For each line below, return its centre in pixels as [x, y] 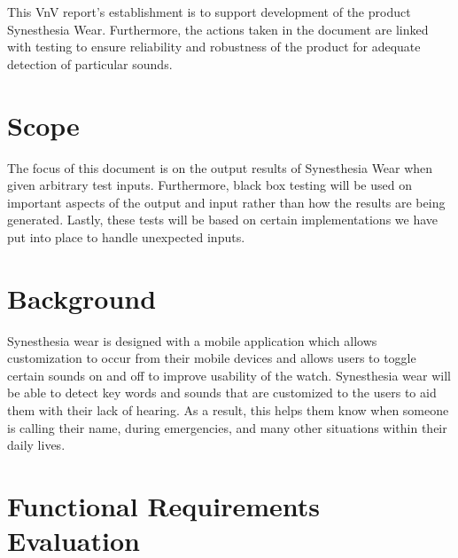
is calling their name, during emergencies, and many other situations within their [227, 427]
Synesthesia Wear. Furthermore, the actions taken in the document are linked [218, 29]
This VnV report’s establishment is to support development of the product [209, 12]
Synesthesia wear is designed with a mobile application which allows [192, 340]
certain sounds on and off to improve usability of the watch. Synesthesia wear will [229, 375]
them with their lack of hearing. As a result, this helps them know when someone [228, 409]
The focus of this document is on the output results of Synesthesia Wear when [220, 167]
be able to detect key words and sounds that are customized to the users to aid [222, 393]
